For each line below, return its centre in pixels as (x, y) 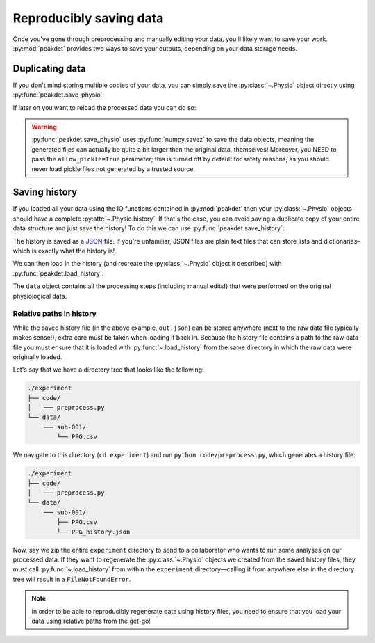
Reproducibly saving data (88, 18)
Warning (44, 127)
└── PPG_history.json (93, 532)
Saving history (45, 192)
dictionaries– (342, 241)
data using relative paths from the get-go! (91, 621)
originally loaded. (37, 357)
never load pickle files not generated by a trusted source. (114, 169)
